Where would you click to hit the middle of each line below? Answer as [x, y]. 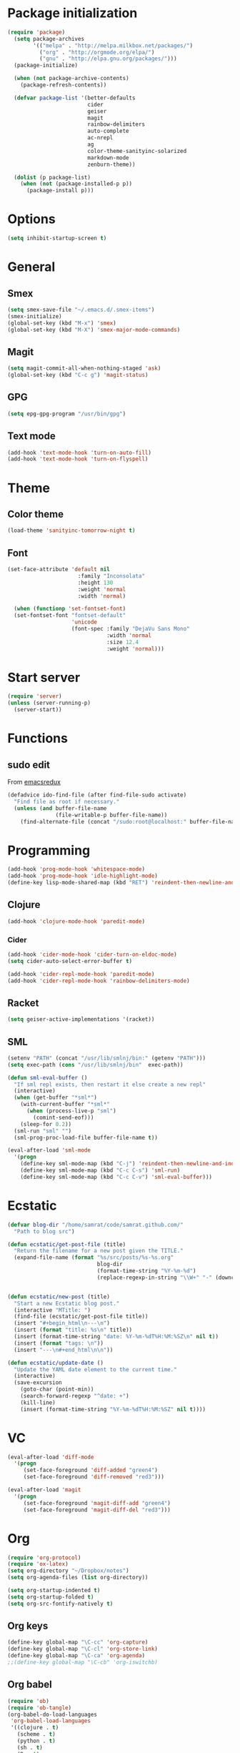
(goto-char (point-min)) [57, 1389]
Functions [37, 739]
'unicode [84, 622]
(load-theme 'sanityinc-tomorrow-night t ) [71, 530]
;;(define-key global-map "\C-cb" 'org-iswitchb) [83, 1663]
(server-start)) [38, 710]
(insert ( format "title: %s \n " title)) [73, 1330]
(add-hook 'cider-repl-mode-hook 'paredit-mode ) [81, 974]
